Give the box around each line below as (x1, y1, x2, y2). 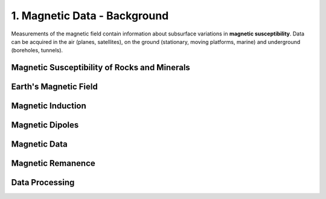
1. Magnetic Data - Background (11, 9, 169, 22)
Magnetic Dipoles (11, 120, 79, 130)
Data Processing (11, 177, 75, 188)
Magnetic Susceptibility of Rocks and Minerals (11, 63, 190, 73)
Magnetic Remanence (11, 158, 96, 168)
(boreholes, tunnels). (11, 47, 63, 54)
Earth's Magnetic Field (11, 82, 98, 92)
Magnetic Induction (11, 101, 87, 111)
